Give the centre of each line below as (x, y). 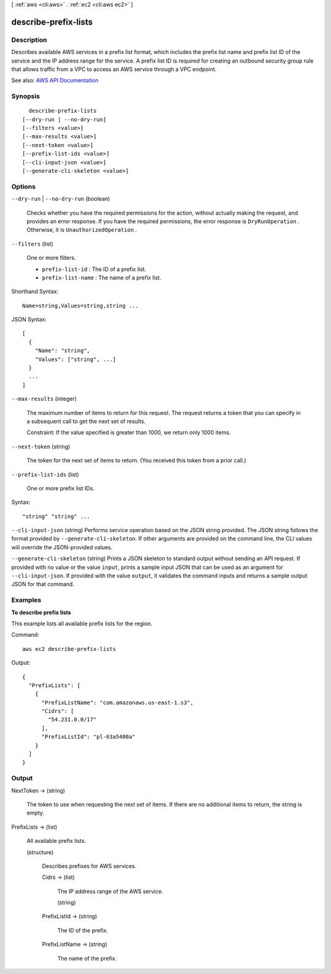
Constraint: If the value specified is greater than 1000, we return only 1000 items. (129, 433)
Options (24, 186)
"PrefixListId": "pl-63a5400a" (89, 737)
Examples (26, 600)
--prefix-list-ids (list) (45, 474)
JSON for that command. (43, 584)
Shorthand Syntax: (35, 292)
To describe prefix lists (41, 612)
